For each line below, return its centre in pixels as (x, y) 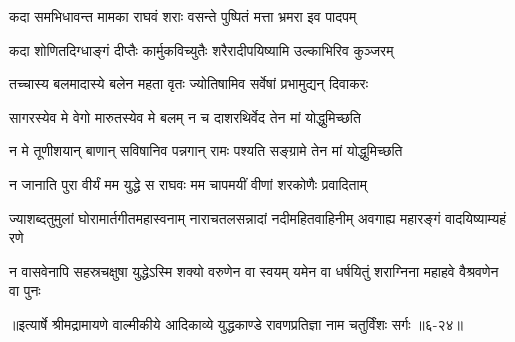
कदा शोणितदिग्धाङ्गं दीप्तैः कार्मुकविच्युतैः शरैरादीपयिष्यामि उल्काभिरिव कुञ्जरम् (201, 49)
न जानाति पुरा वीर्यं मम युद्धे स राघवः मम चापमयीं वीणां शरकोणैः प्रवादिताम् (188, 183)
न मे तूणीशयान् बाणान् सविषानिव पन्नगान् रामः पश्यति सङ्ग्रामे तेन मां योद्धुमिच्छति (206, 150)
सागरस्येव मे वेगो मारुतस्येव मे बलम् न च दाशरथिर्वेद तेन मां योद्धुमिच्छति (185, 116)
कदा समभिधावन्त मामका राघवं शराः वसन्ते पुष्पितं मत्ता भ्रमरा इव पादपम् (183, 16)
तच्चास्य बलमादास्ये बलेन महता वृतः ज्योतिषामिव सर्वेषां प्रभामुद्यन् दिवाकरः (189, 83)
